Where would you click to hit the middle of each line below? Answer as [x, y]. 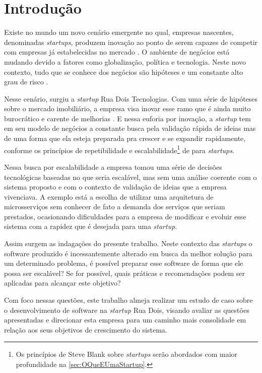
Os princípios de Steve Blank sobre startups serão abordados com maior [127, 354]
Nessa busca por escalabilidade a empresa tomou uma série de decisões [113, 167]
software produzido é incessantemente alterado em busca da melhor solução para [128, 253]
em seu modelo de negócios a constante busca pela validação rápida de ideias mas [130, 128]
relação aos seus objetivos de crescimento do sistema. [86, 329]
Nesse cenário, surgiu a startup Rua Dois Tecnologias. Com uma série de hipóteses [131, 98]
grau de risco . [26, 82]
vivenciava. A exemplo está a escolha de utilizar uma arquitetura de [109, 196]
